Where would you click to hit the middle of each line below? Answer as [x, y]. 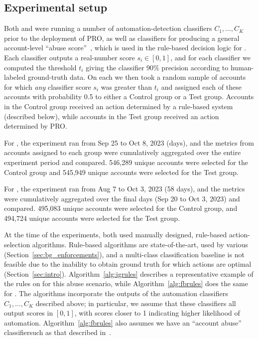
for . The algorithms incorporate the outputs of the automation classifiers [116, 293]
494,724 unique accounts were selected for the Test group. [92, 218]
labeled [15, 77]
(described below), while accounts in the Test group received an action [112, 116]
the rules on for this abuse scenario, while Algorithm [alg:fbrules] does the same [126, 283]
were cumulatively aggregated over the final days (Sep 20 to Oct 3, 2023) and [122, 198]
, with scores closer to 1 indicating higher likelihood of [157, 313]
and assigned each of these [201, 86]
